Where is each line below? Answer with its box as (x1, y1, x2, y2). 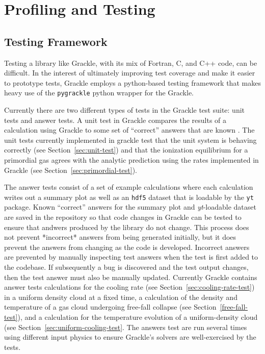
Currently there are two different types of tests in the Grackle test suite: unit (4, 105, 245, 115)
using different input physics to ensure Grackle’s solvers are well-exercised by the (4, 332, 256, 342)
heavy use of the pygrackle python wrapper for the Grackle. (4, 87, 194, 98)
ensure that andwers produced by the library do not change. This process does (4, 221, 249, 232)
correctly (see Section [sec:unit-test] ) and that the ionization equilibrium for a (4, 144, 248, 155)
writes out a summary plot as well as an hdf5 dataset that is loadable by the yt (4, 191, 254, 202)
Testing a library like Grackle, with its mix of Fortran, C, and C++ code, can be (4, 57, 257, 68)
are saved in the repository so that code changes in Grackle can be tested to (4, 212, 242, 222)
